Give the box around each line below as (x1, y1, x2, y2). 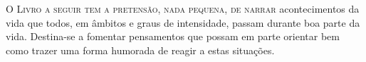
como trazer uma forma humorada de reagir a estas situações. (6, 42, 275, 57)
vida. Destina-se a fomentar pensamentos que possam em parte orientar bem (6, 29, 340, 44)
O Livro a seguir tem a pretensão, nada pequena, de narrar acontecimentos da (6, 1, 360, 15)
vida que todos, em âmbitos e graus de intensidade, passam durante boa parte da (6, 15, 360, 30)
